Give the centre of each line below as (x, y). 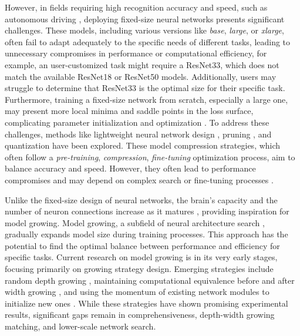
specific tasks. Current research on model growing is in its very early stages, (141, 257)
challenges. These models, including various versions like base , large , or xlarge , (144, 30)
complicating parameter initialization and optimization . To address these (137, 122)
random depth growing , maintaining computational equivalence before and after (150, 280)
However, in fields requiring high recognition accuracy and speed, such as (136, 7)
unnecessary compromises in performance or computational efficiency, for (136, 53)
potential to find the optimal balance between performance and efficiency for (142, 245)
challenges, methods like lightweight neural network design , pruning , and (138, 134)
